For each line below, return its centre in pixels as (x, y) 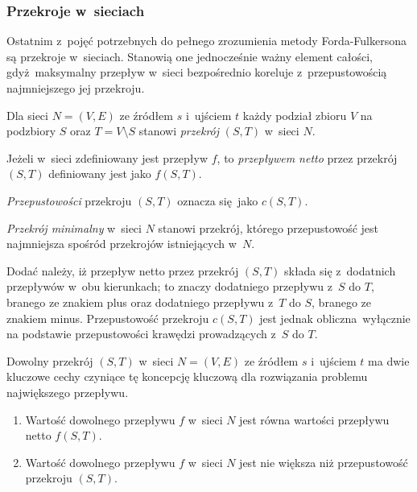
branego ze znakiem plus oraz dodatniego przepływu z (140, 302)
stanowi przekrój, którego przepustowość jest (268, 227)
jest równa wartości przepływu (314, 419)
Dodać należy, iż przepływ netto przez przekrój (123, 270)
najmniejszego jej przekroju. (76, 88)
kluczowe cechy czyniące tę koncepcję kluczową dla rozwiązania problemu (187, 376)
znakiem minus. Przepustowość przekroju (108, 318)
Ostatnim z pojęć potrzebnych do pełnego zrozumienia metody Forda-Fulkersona (206, 41)
